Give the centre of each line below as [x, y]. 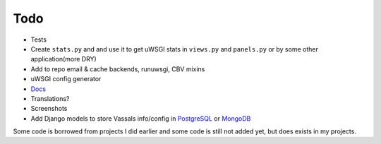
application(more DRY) [64, 59]
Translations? [50, 98]
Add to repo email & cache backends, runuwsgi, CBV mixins [118, 69]
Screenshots [49, 109]
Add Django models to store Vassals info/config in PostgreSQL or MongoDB [141, 118]
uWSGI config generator [66, 79]
